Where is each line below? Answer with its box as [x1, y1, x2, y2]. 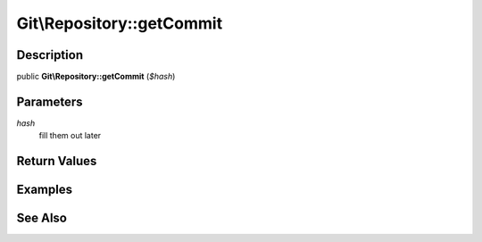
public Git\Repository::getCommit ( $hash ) [16, 71, 176, 82]
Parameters [16, 94, 83, 109]
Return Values [16, 154, 97, 169]
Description [16, 47, 84, 63]
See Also [16, 211, 67, 226]
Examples [16, 182, 73, 197]
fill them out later [38, 130, 102, 141]
